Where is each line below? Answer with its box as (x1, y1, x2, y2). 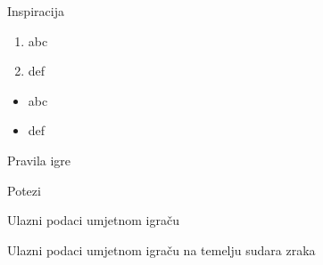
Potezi (7, 181, 41, 199)
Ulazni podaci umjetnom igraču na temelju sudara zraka (7, 240, 316, 259)
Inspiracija (7, 2, 64, 20)
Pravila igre (7, 150, 71, 169)
